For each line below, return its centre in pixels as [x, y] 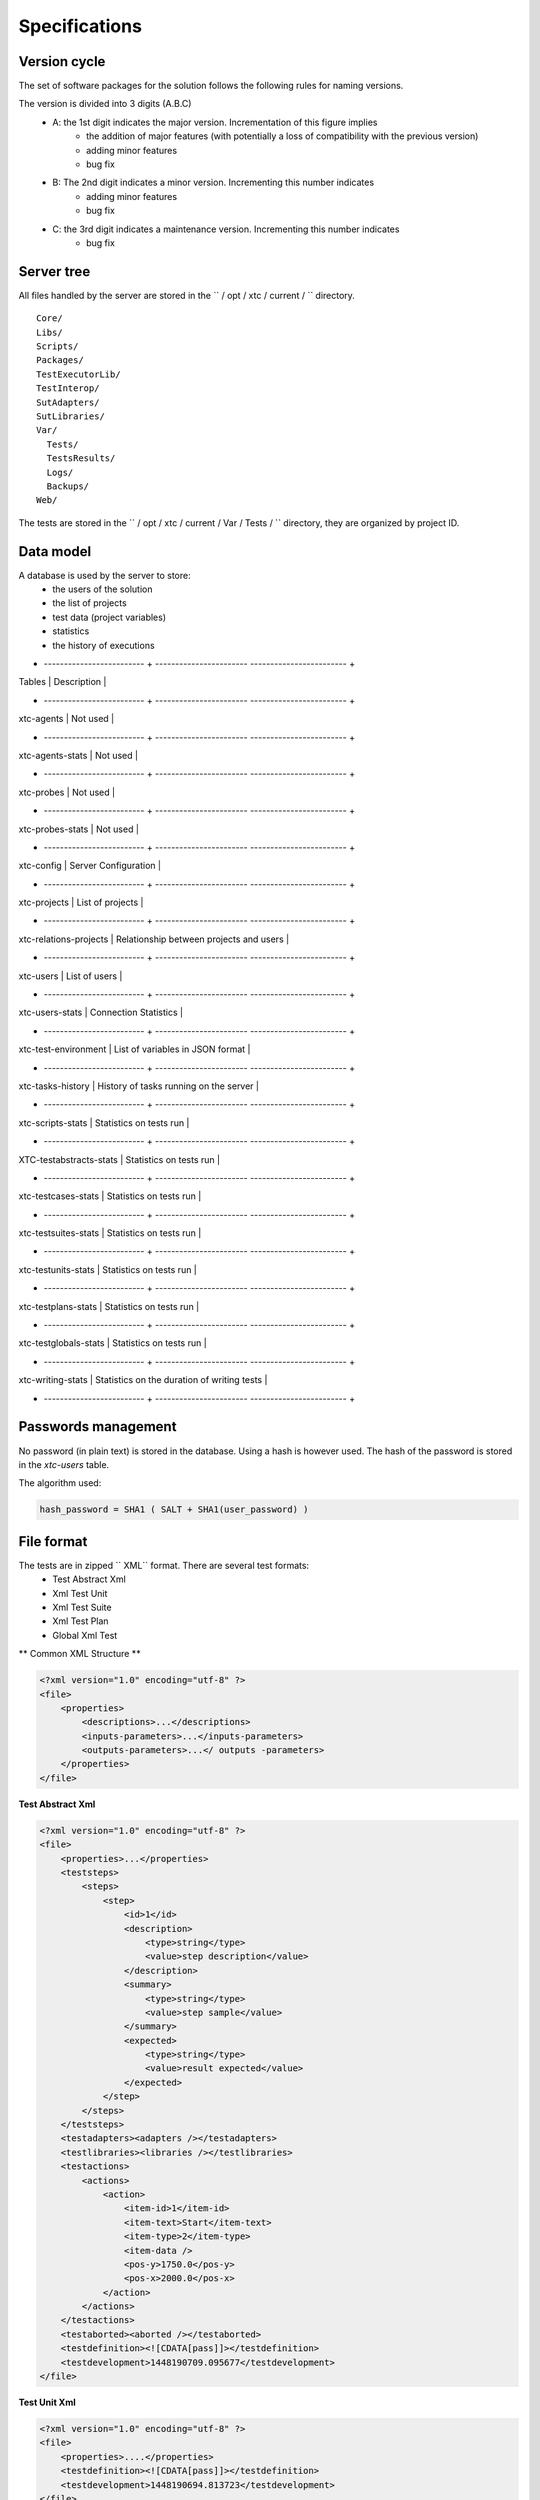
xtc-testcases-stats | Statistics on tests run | [110, 1196]
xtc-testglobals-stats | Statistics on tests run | [112, 1343]
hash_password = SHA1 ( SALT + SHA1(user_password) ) [174, 1509]
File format [53, 1541]
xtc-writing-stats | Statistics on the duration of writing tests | [143, 1380]
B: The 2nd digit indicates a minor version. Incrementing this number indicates [213, 182]
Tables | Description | [62, 682]
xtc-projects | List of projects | [81, 902]
